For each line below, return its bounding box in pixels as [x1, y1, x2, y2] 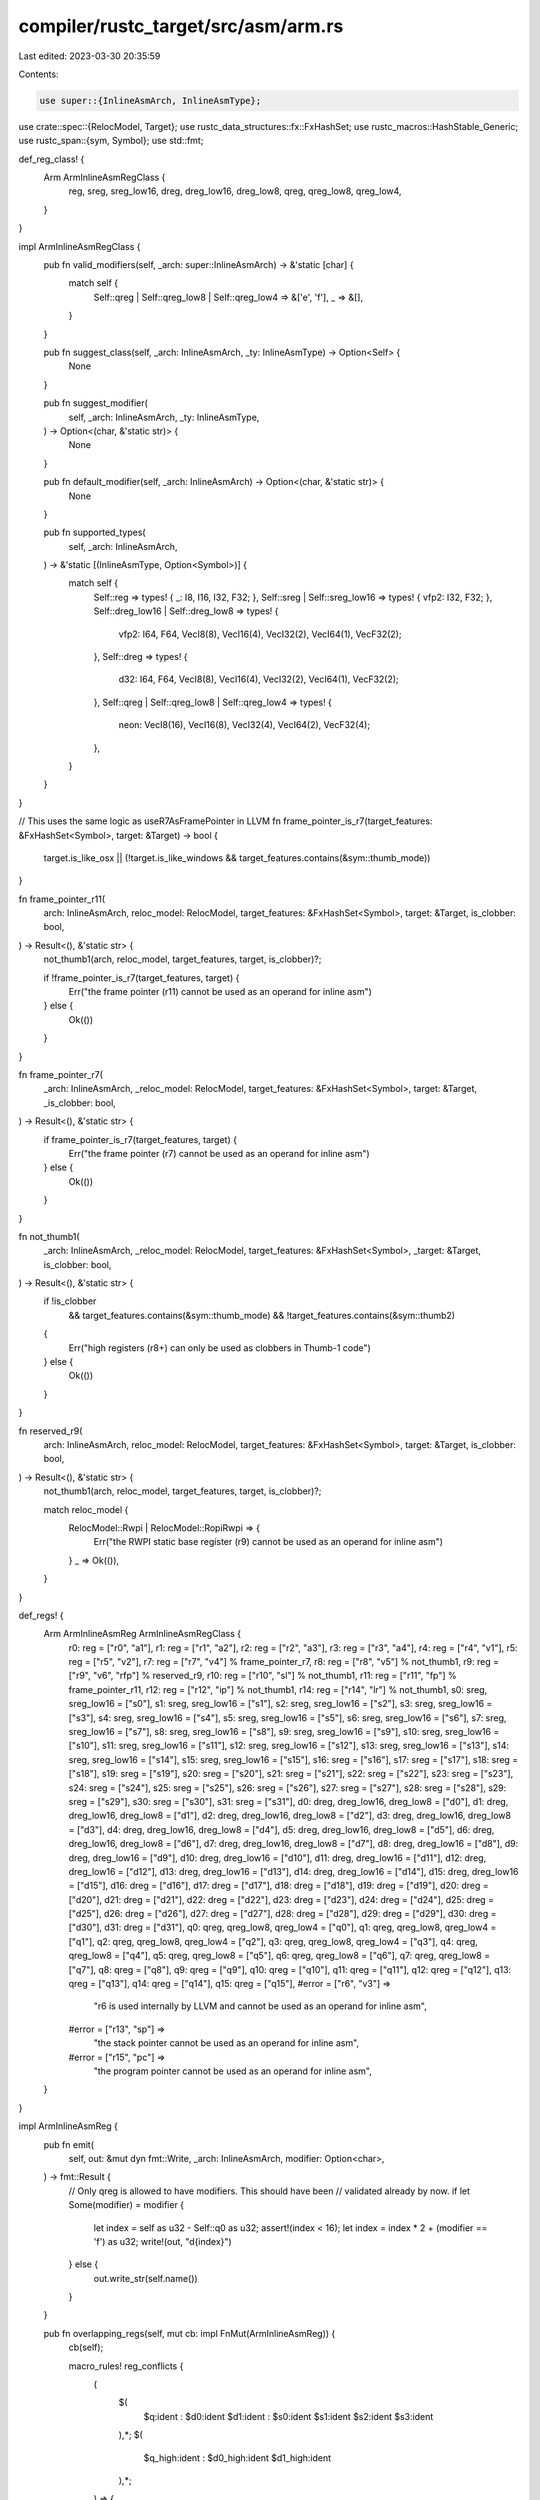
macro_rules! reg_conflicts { [68, 2360, 184, 2372]
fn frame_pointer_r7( [18, 1069, 104, 1080]
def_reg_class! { [18, 153, 85, 165]
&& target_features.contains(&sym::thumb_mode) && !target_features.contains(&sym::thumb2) [68, 1309, 455, 1321]
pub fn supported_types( [43, 526, 146, 539]
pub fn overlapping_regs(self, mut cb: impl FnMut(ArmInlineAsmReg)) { [43, 2327, 336, 2339]
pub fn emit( [43, 2138, 95, 2150]
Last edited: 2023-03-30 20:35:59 [18, 50, 161, 62]
